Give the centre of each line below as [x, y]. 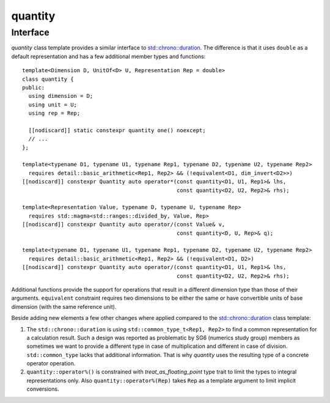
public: [34, 87]
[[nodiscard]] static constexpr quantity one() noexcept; [117, 130]
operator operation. [51, 363]
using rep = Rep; [54, 113]
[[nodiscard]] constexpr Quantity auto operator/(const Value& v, [124, 224]
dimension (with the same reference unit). [64, 306]
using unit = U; [53, 105]
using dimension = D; [61, 96]
